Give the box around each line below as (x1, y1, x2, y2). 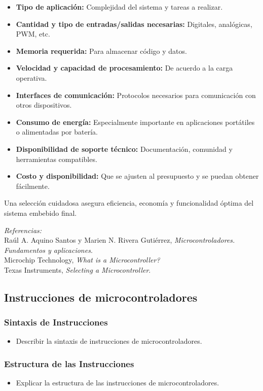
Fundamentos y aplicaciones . (4, 244, 93, 255)
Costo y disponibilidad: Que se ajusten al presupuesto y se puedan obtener (16, 171, 259, 181)
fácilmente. (16, 180, 50, 191)
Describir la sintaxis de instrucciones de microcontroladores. (16, 336, 202, 346)
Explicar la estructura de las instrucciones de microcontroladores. (16, 377, 219, 388)
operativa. (16, 72, 47, 83)
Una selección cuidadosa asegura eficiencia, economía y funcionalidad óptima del (4, 198, 254, 208)
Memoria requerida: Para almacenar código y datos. (16, 45, 187, 56)
